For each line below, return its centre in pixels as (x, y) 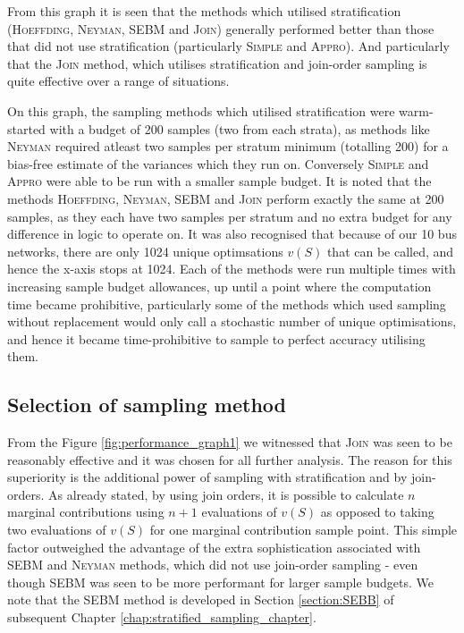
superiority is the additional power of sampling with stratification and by (207, 477)
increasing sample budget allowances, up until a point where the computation (219, 286)
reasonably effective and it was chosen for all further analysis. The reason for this (230, 459)
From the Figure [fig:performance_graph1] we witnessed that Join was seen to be (230, 442)
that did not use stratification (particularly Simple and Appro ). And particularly (228, 46)
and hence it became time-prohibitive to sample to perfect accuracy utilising (216, 338)
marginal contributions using (86, 512)
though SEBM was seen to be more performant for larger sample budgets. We (220, 582)
